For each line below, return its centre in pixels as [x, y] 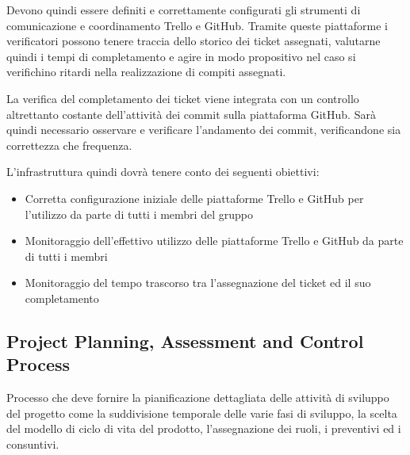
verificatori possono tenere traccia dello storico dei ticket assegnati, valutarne [194, 41]
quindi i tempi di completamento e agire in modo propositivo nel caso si [181, 56]
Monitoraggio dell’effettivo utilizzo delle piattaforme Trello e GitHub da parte [214, 241]
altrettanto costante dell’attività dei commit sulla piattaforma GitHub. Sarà [191, 114]
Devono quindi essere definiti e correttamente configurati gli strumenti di [184, 10]
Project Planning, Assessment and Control [185, 340]
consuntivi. [33, 444]
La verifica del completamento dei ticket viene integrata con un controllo [183, 98]
